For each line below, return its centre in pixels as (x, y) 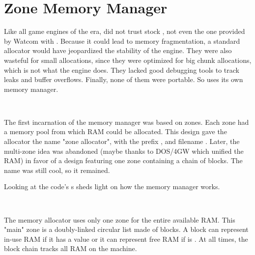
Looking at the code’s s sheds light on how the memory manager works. (112, 186)
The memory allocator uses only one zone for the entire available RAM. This (120, 219)
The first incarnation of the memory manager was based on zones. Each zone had (127, 122)
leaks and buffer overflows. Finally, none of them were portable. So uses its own (124, 79)
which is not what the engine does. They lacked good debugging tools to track (122, 70)
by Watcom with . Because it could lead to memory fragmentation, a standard (122, 41)
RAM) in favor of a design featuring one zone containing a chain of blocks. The (123, 160)
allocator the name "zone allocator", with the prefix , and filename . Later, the (122, 141)
